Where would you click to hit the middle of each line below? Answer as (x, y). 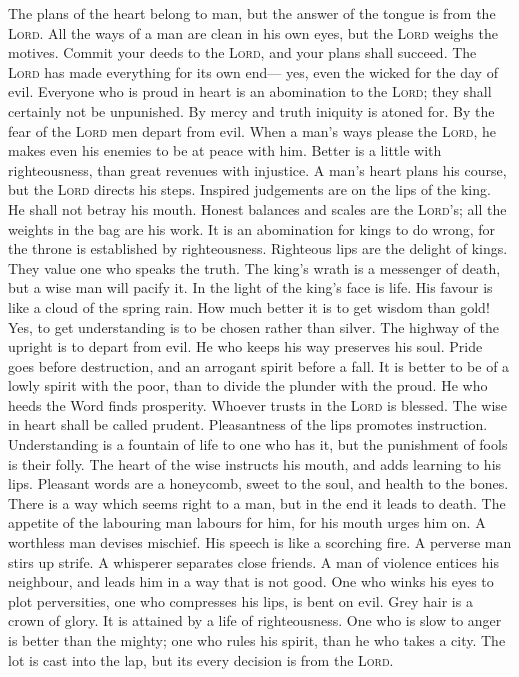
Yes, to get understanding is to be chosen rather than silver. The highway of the (253, 326)
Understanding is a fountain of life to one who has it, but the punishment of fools (258, 444)
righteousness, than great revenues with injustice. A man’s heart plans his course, (257, 169)
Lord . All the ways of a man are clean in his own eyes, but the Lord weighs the (253, 32)
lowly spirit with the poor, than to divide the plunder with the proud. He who (248, 385)
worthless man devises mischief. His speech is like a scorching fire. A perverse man (260, 542)
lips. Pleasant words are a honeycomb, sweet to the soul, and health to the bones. (258, 483)
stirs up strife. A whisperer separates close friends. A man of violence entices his (253, 561)
